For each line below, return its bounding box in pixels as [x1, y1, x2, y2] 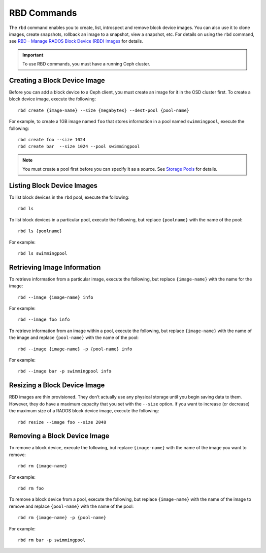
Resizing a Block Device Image [9, 381, 105, 390]
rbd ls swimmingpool [18, 251, 67, 256]
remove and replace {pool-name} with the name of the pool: [9, 503, 134, 509]
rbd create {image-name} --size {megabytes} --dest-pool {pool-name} [18, 107, 190, 113]
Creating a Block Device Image [9, 76, 105, 85]
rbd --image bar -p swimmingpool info [18, 369, 112, 374]
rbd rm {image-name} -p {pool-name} [18, 515, 106, 521]
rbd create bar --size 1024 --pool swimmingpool [18, 144, 140, 150]
